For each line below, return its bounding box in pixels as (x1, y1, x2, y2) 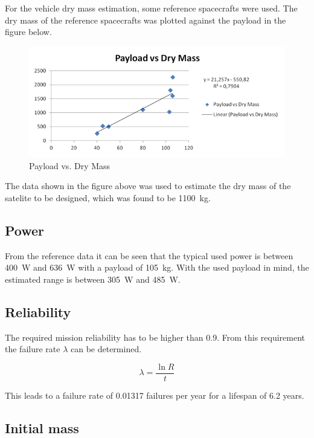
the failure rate (5, 343, 60, 355)
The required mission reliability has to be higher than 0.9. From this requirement (5, 330, 306, 343)
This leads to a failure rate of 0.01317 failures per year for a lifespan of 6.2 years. (5, 388, 304, 401)
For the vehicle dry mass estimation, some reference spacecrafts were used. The (5, 2, 298, 14)
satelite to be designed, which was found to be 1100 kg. (5, 191, 211, 204)
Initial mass (5, 418, 79, 437)
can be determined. (70, 343, 142, 355)
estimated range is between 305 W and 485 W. (5, 272, 181, 285)
